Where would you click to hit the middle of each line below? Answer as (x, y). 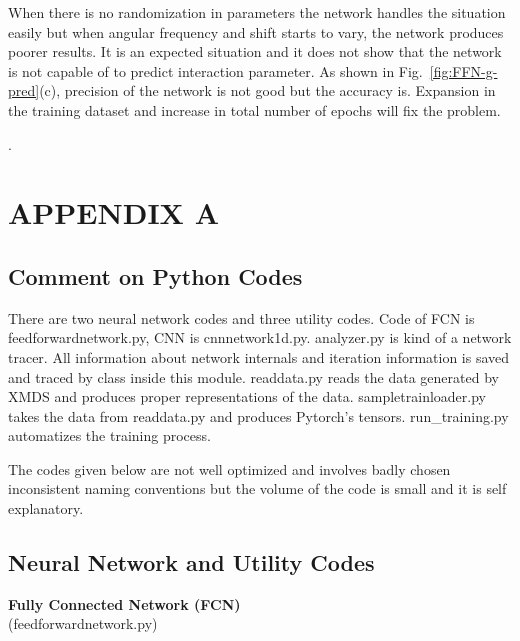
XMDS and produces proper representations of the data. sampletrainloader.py (247, 396)
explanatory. (46, 508)
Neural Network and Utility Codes (191, 562)
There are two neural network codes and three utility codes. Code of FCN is (241, 317)
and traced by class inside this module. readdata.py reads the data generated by (253, 376)
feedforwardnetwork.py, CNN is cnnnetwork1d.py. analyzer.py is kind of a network (260, 337)
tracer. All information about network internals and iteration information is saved (259, 356)
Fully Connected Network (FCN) (124, 603)
